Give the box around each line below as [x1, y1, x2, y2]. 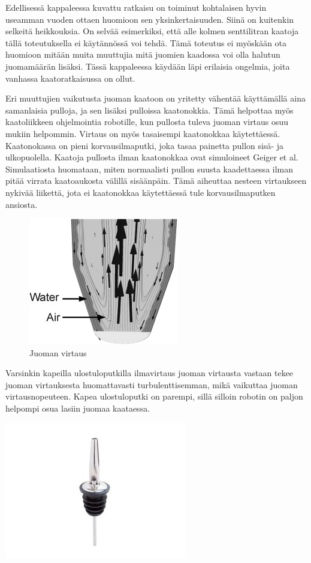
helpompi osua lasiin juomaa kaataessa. [5, 402, 150, 415]
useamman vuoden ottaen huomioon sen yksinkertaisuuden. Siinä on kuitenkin [5, 13, 294, 25]
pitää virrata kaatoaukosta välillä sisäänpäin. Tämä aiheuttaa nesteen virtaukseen [5, 174, 307, 187]
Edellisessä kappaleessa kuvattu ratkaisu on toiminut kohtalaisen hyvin [5, 1, 267, 13]
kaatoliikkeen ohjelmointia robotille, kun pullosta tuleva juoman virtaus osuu [5, 115, 289, 128]
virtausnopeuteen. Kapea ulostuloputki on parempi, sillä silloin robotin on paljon [5, 390, 303, 403]
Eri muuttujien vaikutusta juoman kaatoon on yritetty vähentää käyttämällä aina [5, 92, 306, 105]
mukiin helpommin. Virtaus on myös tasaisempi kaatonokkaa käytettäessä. [5, 127, 280, 139]
